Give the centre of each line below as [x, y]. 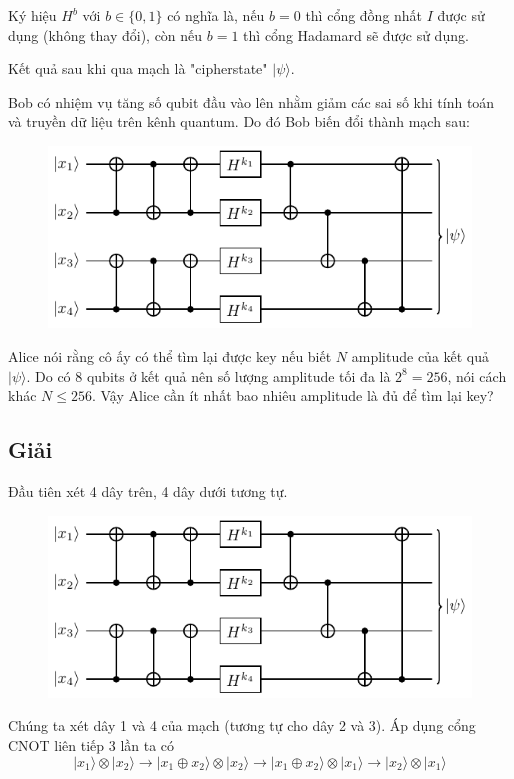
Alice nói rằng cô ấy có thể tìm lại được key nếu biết [170, 355]
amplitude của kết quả [420, 355]
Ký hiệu [32, 15]
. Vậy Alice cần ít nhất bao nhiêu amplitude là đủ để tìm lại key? [292, 395]
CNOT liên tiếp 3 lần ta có [91, 745]
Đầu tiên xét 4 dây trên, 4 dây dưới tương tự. [148, 490]
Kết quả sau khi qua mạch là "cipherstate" [138, 68]
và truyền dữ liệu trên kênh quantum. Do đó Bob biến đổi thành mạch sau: [239, 121]
